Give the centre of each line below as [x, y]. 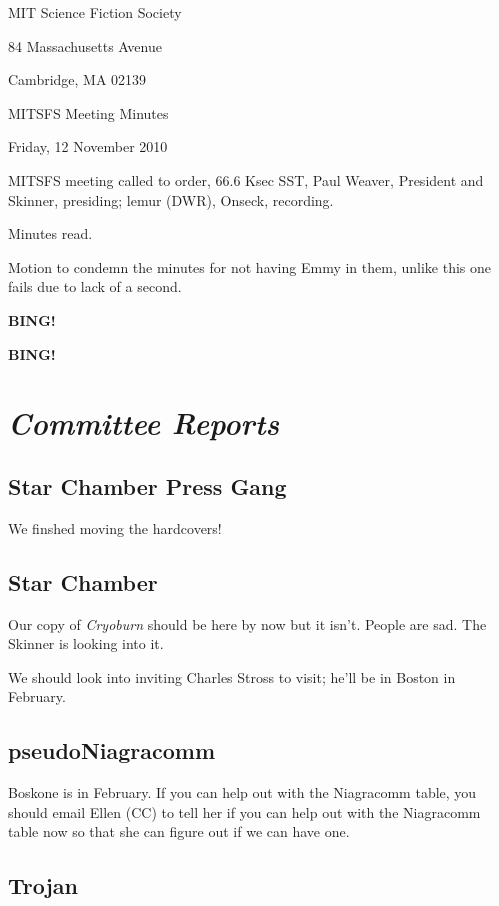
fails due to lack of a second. [95, 286]
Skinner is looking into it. [86, 643]
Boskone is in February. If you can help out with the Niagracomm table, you [242, 792]
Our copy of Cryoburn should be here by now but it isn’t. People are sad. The [247, 623]
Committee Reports [144, 423]
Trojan [43, 885]
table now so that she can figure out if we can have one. [179, 831]
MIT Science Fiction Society [95, 12]
